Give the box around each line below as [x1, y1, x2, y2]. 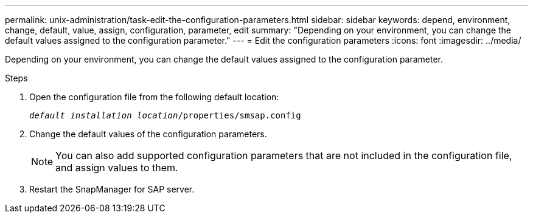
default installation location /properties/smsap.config [29, 111, 301, 120]
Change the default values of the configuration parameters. [29, 129, 267, 139]
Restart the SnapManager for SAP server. [29, 184, 195, 194]
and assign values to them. [55, 162, 178, 174]
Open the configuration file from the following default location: [29, 92, 279, 102]
